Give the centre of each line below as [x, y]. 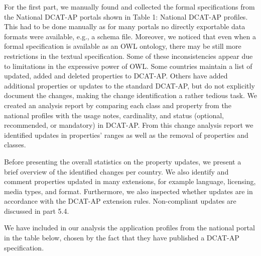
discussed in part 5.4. [37, 210]
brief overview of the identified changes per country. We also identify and [116, 171]
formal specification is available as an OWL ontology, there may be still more [123, 46]
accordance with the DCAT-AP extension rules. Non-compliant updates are [120, 201]
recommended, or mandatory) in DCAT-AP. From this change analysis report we [129, 125]
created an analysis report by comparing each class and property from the [118, 105]
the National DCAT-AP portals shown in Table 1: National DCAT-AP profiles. [126, 16]
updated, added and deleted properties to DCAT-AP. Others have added [116, 76]
